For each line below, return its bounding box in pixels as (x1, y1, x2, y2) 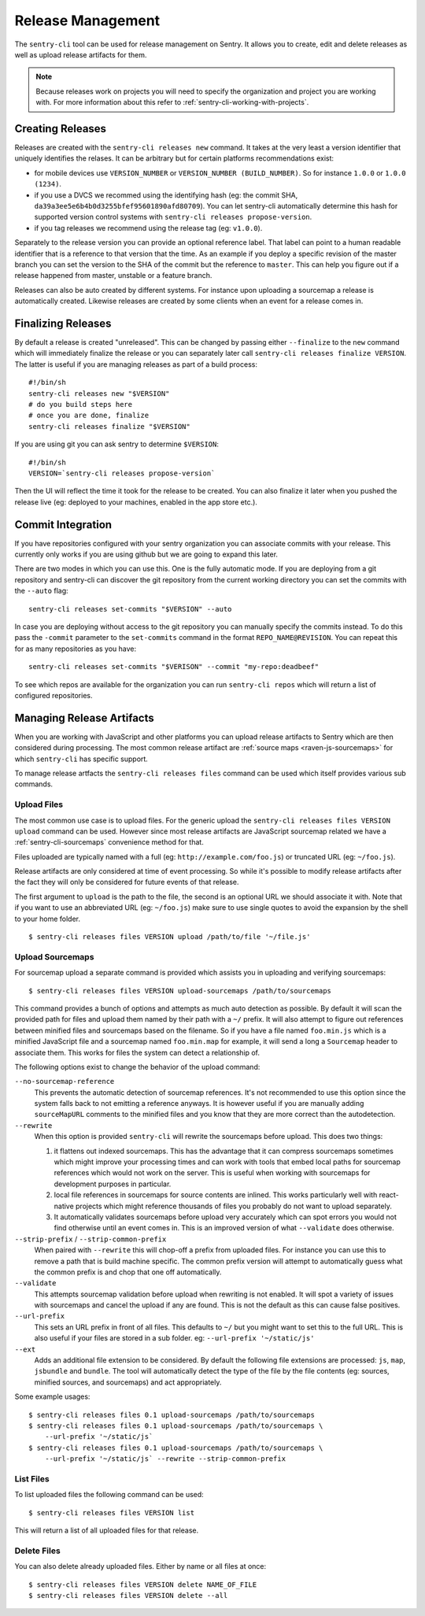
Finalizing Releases (14, 316, 112, 330)
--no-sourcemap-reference (14, 1077, 115, 1086)
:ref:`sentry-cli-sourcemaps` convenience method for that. (14, 838, 204, 847)
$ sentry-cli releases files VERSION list (28, 1508, 195, 1517)
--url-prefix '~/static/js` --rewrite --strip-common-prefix (44, 1455, 286, 1463)
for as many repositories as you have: (14, 644, 137, 653)
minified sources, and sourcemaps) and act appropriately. (34, 1377, 222, 1387)
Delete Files (14, 1545, 61, 1556)
